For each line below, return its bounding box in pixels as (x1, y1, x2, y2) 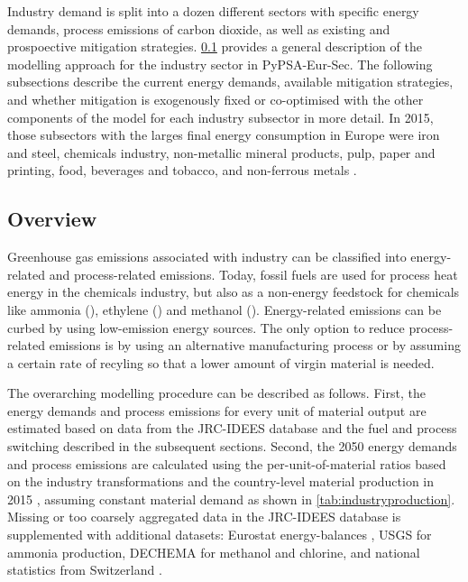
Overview (7, 205, 97, 233)
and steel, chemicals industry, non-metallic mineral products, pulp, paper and (7, 143, 436, 162)
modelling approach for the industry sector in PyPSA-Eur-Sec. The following (7, 54, 433, 73)
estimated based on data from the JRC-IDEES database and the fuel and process (7, 419, 457, 438)
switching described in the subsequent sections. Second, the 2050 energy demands (7, 437, 457, 456)
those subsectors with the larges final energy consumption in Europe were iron (7, 125, 440, 144)
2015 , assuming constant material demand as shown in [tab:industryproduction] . (7, 489, 455, 508)
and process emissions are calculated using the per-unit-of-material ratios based (7, 454, 446, 473)
